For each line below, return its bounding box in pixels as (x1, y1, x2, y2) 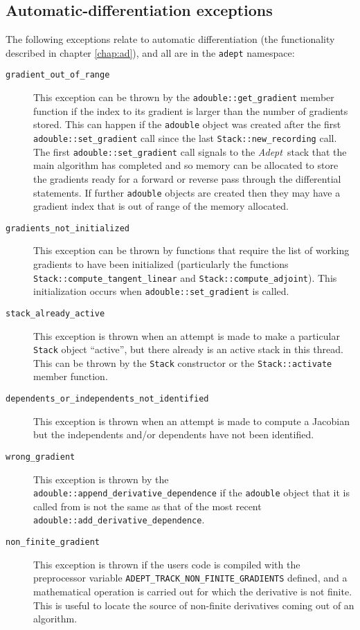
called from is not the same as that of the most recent (33, 498, 262, 513)
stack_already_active (6, 308, 105, 318)
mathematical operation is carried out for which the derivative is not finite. (33, 584, 352, 598)
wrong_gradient (6, 451, 75, 462)
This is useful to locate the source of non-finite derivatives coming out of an (33, 597, 354, 612)
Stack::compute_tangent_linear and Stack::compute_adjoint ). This (33, 270, 337, 285)
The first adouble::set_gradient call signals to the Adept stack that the (33, 144, 347, 159)
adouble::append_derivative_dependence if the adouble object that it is (33, 485, 350, 500)
